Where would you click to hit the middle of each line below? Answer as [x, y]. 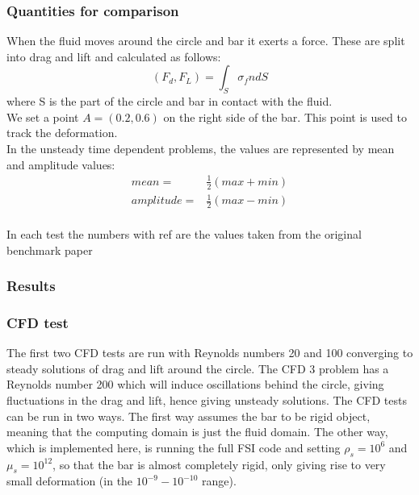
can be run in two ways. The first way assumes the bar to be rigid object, [189, 416]
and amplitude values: [61, 164]
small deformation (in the [70, 481]
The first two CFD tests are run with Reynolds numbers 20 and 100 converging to [210, 353]
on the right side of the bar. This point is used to [285, 116]
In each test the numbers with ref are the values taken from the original [184, 233]
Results [31, 286]
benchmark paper [50, 250]
